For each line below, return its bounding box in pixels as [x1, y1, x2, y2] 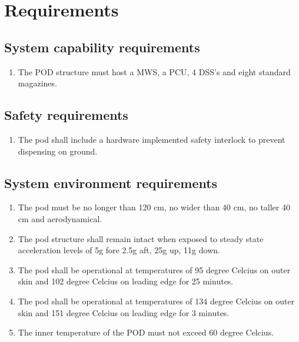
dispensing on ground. [18, 145, 98, 157]
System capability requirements [4, 38, 200, 56]
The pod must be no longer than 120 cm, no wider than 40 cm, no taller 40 [18, 201, 290, 213]
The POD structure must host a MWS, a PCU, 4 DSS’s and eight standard [18, 65, 291, 78]
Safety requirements [4, 106, 128, 124]
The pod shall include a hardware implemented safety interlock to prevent [18, 133, 285, 145]
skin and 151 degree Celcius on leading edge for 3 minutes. [18, 306, 230, 318]
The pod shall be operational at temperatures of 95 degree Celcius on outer [18, 263, 291, 276]
